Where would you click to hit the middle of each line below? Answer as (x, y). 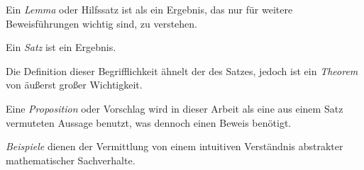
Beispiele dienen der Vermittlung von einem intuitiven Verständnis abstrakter (175, 146)
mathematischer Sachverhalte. (71, 160)
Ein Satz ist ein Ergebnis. (61, 47)
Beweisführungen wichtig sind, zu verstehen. (102, 23)
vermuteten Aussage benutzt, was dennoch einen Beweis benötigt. (149, 122)
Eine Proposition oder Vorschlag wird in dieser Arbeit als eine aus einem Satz (175, 108)
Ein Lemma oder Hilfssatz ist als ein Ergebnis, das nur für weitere (149, 9)
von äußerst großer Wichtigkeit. (74, 85)
